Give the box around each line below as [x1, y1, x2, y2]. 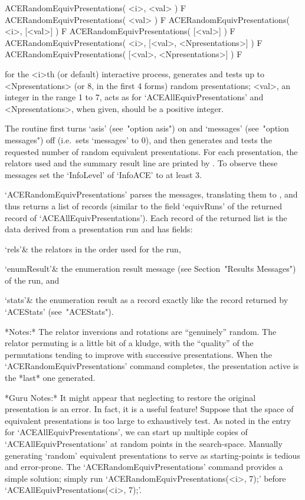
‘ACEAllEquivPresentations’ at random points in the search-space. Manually [5, 437, 283, 449]
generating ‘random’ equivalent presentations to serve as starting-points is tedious [5, 449, 300, 461]
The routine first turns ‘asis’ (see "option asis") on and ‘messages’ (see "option [5, 122, 289, 134]
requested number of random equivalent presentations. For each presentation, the [5, 145, 298, 157]
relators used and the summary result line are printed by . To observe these [5, 157, 278, 169]
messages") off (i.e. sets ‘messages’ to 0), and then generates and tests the [5, 133, 272, 146]
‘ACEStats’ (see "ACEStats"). [5, 305, 114, 318]
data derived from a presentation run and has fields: [5, 223, 193, 235]
